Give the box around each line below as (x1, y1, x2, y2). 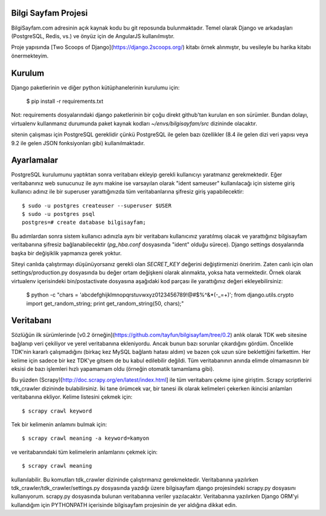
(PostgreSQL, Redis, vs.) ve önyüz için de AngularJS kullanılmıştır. (11, 32, 175, 39)
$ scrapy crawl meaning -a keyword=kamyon (22, 435, 150, 442)
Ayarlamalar (11, 155, 59, 166)
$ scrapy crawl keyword (22, 407, 92, 414)
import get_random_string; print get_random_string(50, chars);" (26, 299, 184, 307)
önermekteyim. (11, 52, 49, 59)
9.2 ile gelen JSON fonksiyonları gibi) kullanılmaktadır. (11, 139, 145, 146)
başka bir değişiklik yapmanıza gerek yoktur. (11, 249, 122, 256)
